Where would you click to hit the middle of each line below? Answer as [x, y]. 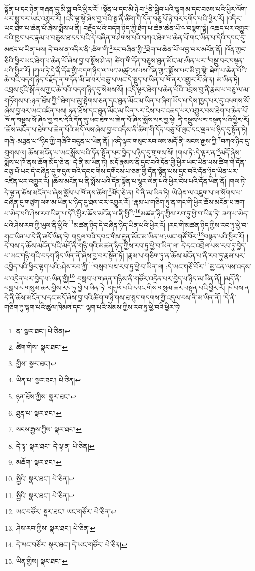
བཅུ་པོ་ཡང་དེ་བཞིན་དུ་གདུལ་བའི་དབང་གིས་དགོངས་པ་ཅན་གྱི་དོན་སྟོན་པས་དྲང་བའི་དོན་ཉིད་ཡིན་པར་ [121, 171]
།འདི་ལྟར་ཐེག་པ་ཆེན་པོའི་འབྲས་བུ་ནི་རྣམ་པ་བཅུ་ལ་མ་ [187, 89]
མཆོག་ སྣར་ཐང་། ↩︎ [39, 462]
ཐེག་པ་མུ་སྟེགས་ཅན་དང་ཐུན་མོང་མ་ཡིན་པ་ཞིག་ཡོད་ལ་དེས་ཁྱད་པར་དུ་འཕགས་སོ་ [155, 100]
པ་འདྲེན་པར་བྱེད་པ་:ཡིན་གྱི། [37, 278]
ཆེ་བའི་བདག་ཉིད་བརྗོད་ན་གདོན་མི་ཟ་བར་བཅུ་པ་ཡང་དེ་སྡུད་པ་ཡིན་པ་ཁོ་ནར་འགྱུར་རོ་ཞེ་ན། [110, 80]
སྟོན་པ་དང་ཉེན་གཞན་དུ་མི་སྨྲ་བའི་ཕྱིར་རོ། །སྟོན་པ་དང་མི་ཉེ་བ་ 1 [76, 8]
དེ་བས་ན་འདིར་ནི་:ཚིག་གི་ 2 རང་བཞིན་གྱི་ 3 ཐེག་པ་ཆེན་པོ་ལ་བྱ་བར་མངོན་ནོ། [135, 48]
